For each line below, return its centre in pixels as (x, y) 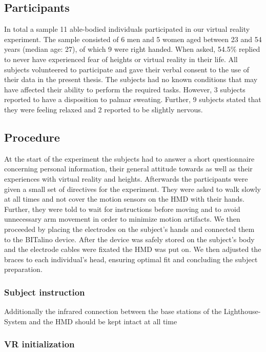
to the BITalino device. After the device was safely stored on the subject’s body (129, 239)
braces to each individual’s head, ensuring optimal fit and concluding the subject (131, 259)
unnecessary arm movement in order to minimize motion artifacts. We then (122, 219)
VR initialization (39, 344)
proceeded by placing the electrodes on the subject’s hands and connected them (129, 229)
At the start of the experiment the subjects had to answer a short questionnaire (129, 158)
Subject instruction (45, 292)
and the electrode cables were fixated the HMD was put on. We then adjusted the (133, 249)
